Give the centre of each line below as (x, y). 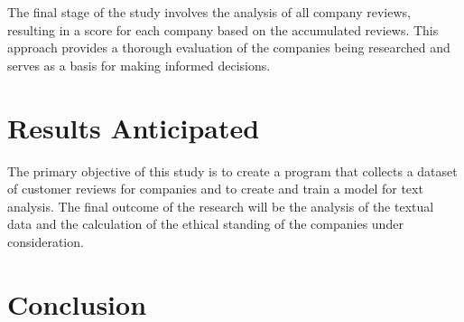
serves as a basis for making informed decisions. (139, 65)
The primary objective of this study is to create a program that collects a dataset (232, 170)
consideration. (46, 241)
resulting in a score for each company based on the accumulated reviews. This (223, 29)
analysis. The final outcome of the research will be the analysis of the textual (221, 206)
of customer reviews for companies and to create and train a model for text (215, 189)
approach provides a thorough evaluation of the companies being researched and (229, 47)
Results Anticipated (134, 127)
